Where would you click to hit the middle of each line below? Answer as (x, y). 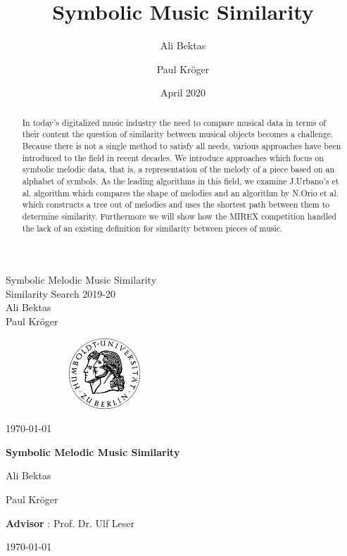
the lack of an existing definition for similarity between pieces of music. (152, 228)
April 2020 (183, 93)
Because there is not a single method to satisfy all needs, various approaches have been (182, 146)
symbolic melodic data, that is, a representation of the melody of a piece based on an (178, 169)
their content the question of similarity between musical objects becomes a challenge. (178, 134)
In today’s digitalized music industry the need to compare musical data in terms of (174, 122)
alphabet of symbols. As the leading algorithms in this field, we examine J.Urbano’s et (181, 181)
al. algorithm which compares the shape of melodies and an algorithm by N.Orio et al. (181, 192)
